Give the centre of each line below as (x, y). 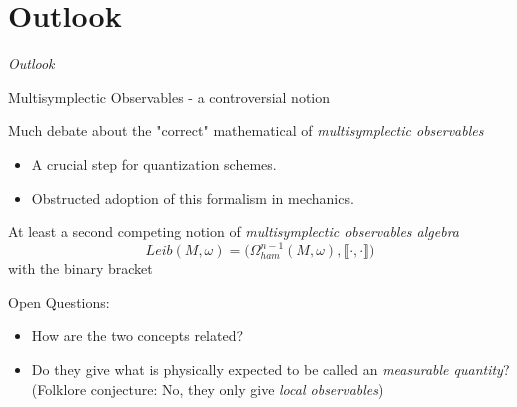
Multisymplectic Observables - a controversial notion (169, 96)
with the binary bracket (80, 268)
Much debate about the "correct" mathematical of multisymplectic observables (246, 130)
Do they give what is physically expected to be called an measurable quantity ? (270, 368)
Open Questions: (59, 301)
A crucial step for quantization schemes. (154, 163)
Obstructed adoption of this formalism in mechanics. (192, 197)
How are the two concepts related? (137, 335)
